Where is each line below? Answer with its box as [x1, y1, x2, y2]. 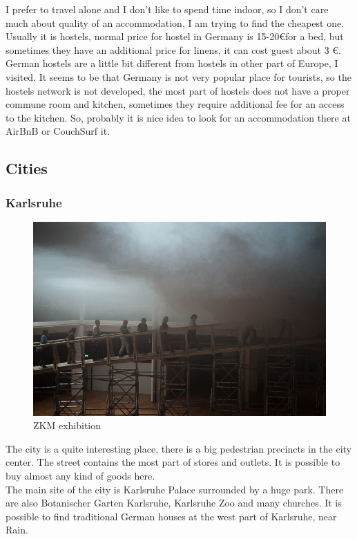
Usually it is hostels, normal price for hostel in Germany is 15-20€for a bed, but [6, 29, 344, 44]
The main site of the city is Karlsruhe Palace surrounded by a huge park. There [6, 482, 344, 496]
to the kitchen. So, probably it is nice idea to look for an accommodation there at [6, 110, 351, 124]
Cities [6, 158, 48, 179]
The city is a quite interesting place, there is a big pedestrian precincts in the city [6, 441, 352, 455]
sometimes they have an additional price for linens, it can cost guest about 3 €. [6, 42, 341, 57]
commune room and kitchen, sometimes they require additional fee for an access [6, 97, 345, 111]
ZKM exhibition [33, 418, 102, 433]
